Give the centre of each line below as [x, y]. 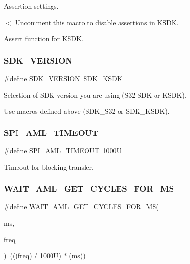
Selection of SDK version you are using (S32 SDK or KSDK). [95, 94]
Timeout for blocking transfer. [49, 167]
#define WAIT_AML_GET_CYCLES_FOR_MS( [81, 206]
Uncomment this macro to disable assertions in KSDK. [97, 22]
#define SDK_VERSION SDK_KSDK [63, 78]
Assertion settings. [31, 6]
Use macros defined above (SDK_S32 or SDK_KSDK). [87, 111]
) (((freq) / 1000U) [33, 256]
